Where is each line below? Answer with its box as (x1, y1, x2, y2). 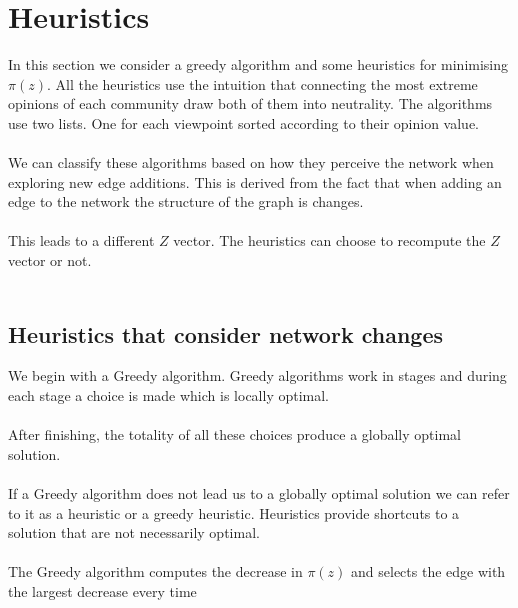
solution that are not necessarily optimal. (8, 522, 260, 543)
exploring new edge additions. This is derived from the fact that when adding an (8, 171, 502, 192)
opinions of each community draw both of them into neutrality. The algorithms (8, 93, 493, 114)
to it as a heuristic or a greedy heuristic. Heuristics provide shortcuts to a (8, 502, 460, 523)
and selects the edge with (351, 561, 506, 582)
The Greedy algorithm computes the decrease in (8, 561, 303, 582)
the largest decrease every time (8, 580, 197, 601)
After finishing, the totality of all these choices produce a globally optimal (8, 424, 461, 445)
